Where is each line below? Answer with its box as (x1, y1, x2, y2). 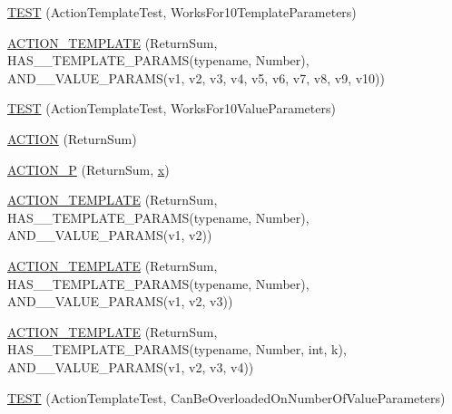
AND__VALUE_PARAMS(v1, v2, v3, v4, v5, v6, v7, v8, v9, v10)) (7, 68, 385, 87)
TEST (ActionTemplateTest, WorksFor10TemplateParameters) (7, 3, 357, 21)
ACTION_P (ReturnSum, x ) (7, 159, 170, 178)
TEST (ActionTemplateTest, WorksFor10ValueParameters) (7, 99, 336, 118)
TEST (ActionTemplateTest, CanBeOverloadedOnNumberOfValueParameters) (7, 388, 446, 407)
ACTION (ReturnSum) (7, 129, 137, 148)
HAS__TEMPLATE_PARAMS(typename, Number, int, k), (7, 340, 347, 359)
